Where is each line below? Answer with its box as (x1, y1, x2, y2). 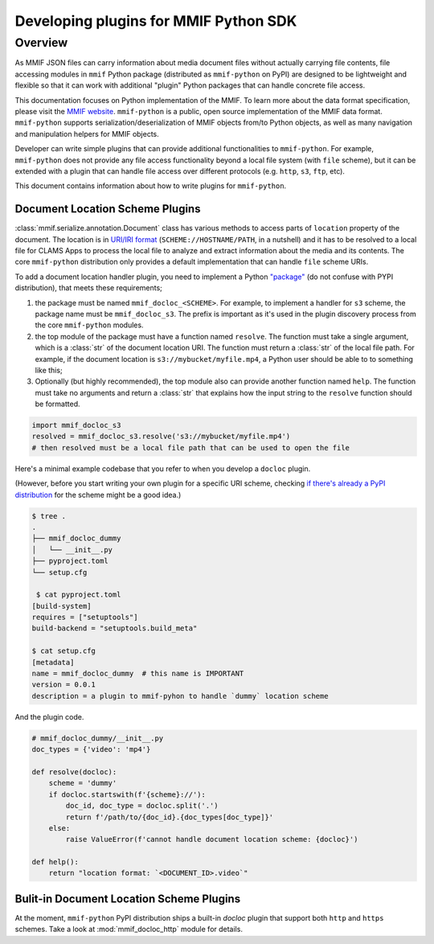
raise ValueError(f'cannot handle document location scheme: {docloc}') (65, 835, 358, 844)
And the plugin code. (14, 712, 84, 721)
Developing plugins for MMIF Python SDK (14, 12, 297, 30)
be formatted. (35, 399, 80, 409)
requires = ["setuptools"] (31, 613, 138, 622)
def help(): (31, 857, 80, 867)
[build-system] (31, 601, 92, 610)
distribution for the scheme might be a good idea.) (14, 490, 182, 499)
